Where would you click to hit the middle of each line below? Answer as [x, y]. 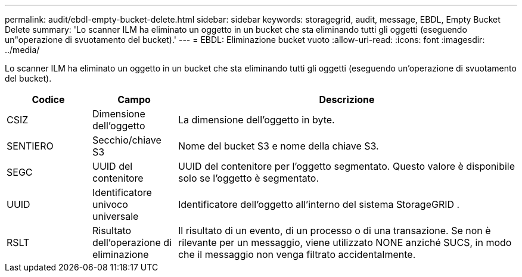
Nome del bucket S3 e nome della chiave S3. [278, 146]
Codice [48, 99]
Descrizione [347, 99]
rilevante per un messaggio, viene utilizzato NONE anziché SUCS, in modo [345, 242]
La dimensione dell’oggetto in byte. [256, 120]
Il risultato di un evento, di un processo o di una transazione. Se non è [334, 231]
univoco [110, 204]
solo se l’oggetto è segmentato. [248, 178]
